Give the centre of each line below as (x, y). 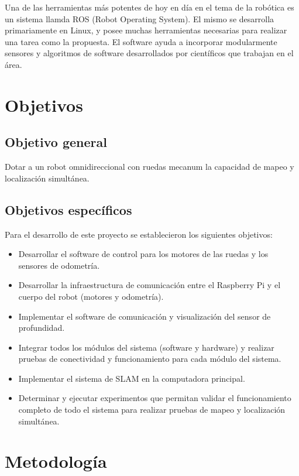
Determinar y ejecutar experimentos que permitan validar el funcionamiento (155, 398)
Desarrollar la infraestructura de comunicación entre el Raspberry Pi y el (149, 285)
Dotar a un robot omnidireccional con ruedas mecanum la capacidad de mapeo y (149, 167)
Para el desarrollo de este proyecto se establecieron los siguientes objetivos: (139, 234)
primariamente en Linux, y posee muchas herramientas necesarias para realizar (146, 30)
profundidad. (42, 328)
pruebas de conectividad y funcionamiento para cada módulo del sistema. (150, 359)
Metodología (56, 461)
